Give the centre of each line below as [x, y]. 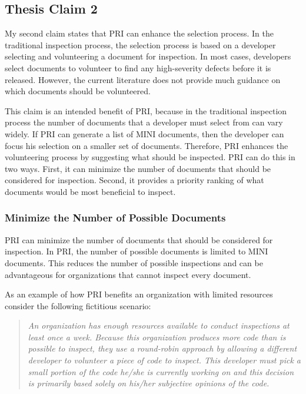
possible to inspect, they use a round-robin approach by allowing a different [162, 348]
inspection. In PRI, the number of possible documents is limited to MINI [137, 251]
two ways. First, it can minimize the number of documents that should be [138, 168]
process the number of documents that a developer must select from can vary [144, 122]
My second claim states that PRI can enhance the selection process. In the [139, 33]
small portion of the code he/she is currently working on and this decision [161, 371]
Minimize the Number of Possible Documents [115, 218]
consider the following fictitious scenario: [78, 305]
